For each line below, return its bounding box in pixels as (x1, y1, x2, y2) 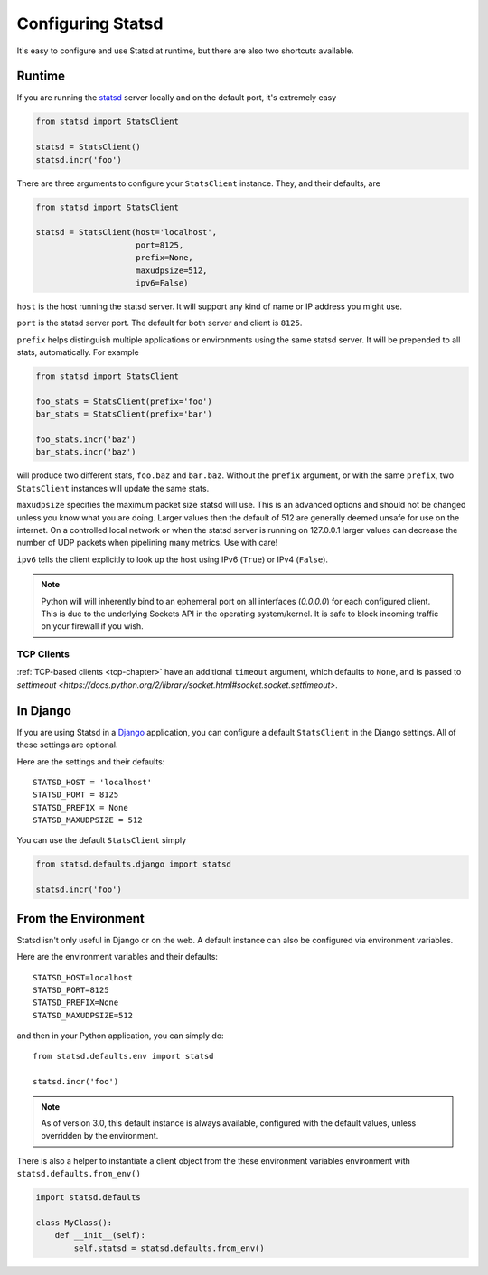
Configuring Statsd (16, 14, 164, 33)
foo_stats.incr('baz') (35, 435, 136, 445)
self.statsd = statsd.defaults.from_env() (73, 1242, 266, 1253)
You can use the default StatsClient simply (16, 835, 187, 846)
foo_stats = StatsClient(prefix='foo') (35, 396, 212, 407)
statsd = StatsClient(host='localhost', (35, 227, 217, 238)
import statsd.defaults (35, 1193, 142, 1203)
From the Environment (16, 911, 145, 926)
